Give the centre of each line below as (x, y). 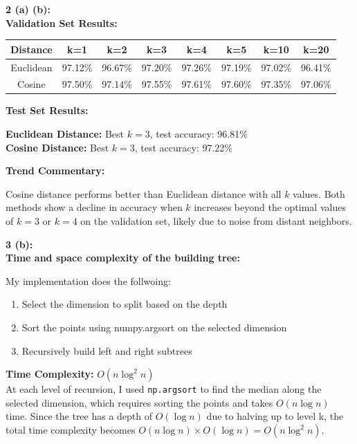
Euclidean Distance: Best (65, 134)
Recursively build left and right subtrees (107, 350)
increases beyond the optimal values (270, 207)
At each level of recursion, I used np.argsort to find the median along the (164, 389)
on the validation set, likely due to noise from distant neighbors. (216, 221)
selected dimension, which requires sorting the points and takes (139, 402)
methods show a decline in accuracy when (94, 207)
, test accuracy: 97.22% (184, 147)
